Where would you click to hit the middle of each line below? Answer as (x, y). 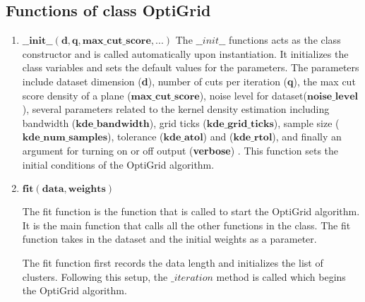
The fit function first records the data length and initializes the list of (173, 262)
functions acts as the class (285, 40)
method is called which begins (281, 276)
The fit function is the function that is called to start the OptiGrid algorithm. (191, 211)
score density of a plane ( (77, 95)
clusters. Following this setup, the (95, 276)
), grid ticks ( (178, 122)
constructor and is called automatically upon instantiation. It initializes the (185, 53)
